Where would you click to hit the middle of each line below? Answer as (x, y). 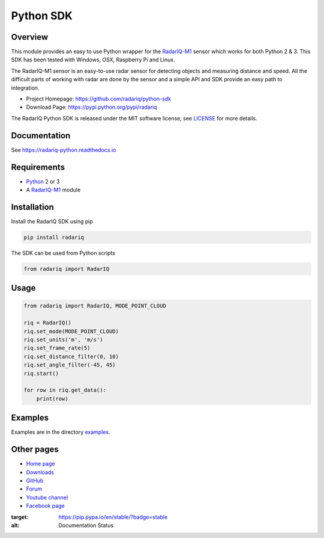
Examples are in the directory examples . (61, 432)
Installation (32, 207)
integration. (25, 88)
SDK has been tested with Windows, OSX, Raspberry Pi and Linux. (93, 60)
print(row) (52, 398)
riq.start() (41, 373)
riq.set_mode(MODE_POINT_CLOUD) (71, 331)
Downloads (40, 472)
